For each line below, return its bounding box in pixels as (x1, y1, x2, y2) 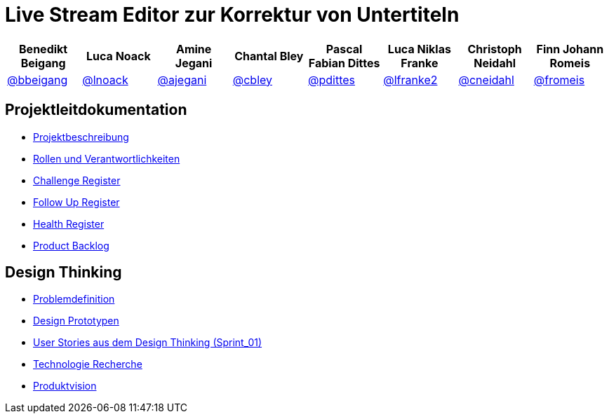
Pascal (326, 41, 363, 56)
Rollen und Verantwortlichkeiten (33, 152, 180, 165)
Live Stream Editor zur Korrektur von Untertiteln (5, 3, 460, 27)
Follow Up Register (33, 195, 120, 208)
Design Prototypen (33, 315, 119, 327)
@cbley (232, 72, 273, 87)
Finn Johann (536, 41, 604, 56)
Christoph (467, 41, 522, 56)
